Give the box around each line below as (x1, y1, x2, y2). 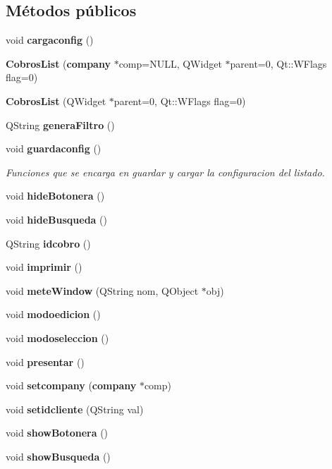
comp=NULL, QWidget (118, 56, 222, 71)
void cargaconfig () (6, 32, 94, 47)
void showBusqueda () (6, 449, 111, 463)
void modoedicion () (6, 307, 101, 322)
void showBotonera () (6, 425, 109, 440)
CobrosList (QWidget (6, 93, 106, 108)
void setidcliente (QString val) (6, 401, 144, 416)
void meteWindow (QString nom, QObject (6, 283, 199, 298)
